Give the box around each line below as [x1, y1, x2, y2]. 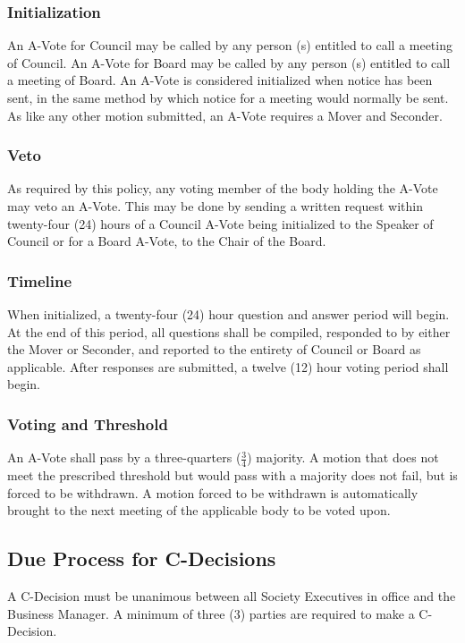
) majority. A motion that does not [247, 448, 439, 467]
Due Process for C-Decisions [7, 545, 276, 572]
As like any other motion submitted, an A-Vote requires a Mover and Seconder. [7, 106, 443, 124]
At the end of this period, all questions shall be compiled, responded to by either [7, 322, 451, 341]
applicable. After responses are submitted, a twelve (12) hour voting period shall [7, 357, 449, 376]
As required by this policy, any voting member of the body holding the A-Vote [7, 179, 438, 198]
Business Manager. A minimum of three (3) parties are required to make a [7, 604, 415, 622]
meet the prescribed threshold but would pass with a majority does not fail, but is [7, 466, 458, 485]
